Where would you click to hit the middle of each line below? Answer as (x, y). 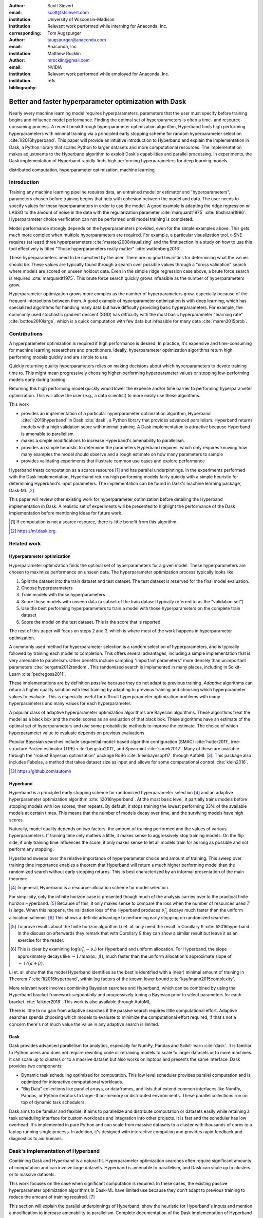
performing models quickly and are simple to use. (59, 357)
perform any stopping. (31, 849)
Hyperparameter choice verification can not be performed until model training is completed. (101, 219)
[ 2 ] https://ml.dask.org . (34, 531)
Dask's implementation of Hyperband (54, 1151)
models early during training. (38, 380)
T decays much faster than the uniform (204, 911)
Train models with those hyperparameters (63, 595)
